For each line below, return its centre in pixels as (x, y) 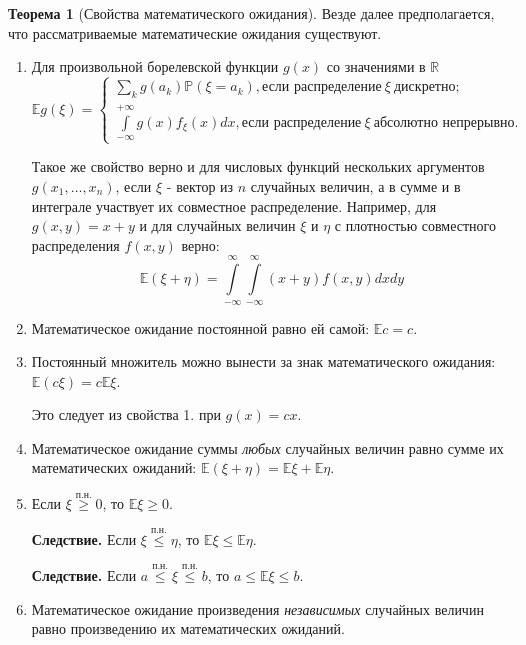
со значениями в (376, 66)
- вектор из (200, 185)
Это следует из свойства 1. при (126, 414)
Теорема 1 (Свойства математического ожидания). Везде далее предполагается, (251, 13)
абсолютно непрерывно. (446, 122)
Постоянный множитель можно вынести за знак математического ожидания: (263, 361)
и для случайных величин (217, 225)
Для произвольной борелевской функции (155, 66)
